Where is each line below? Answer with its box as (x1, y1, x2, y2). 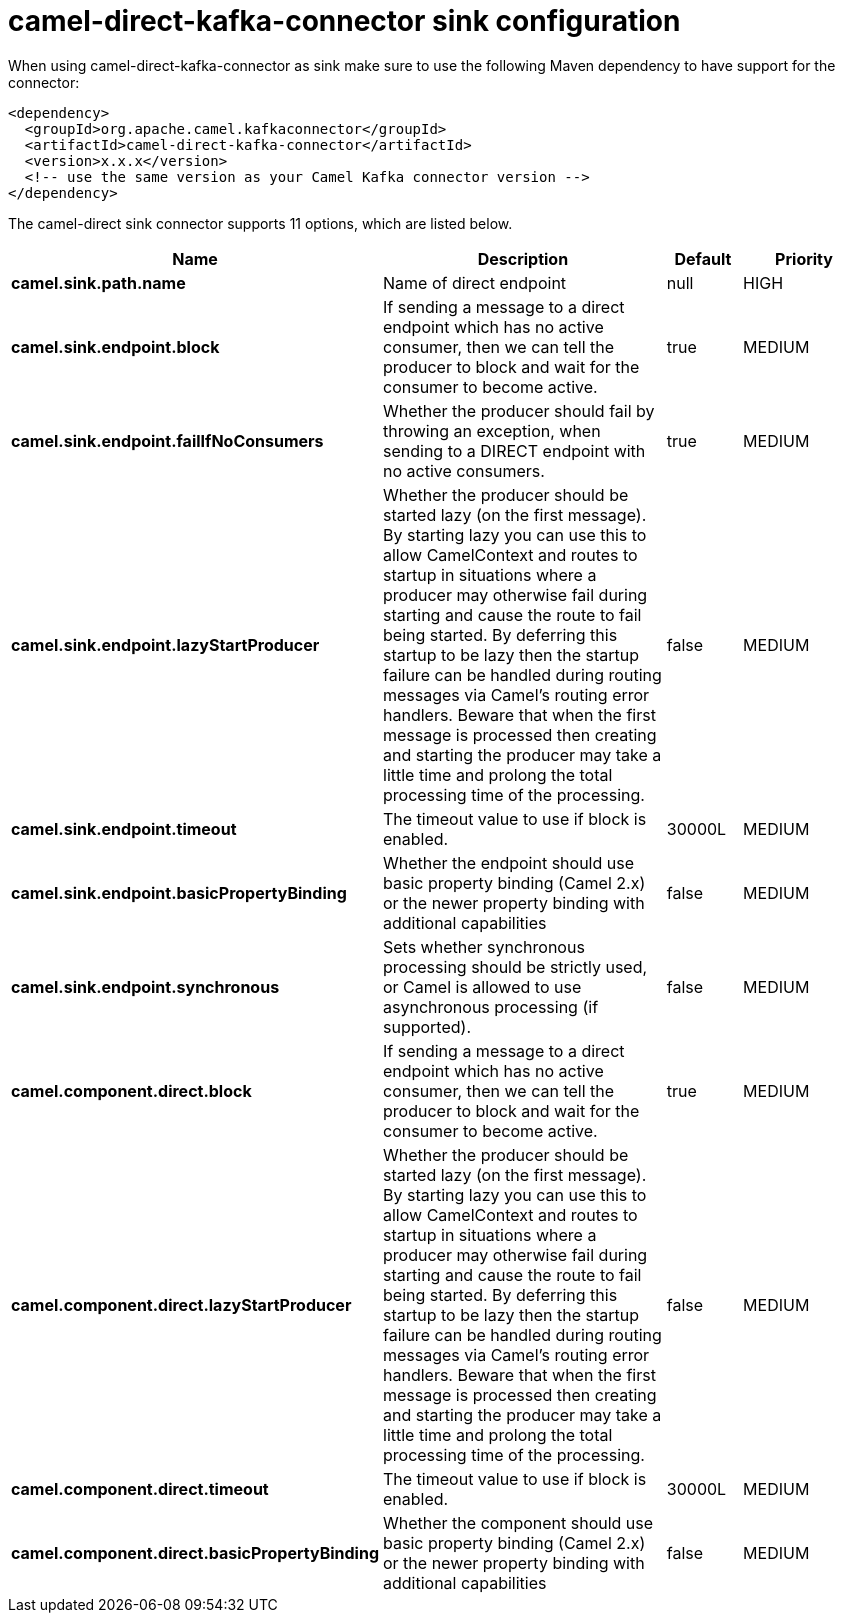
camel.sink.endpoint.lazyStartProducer (11, 634, 320, 655)
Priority (775, 248, 833, 269)
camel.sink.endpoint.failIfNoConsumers (11, 430, 324, 451)
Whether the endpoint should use (383, 852, 635, 873)
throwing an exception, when (383, 420, 601, 441)
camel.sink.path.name (11, 272, 186, 293)
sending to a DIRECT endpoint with (383, 440, 646, 461)
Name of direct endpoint (383, 272, 567, 293)
